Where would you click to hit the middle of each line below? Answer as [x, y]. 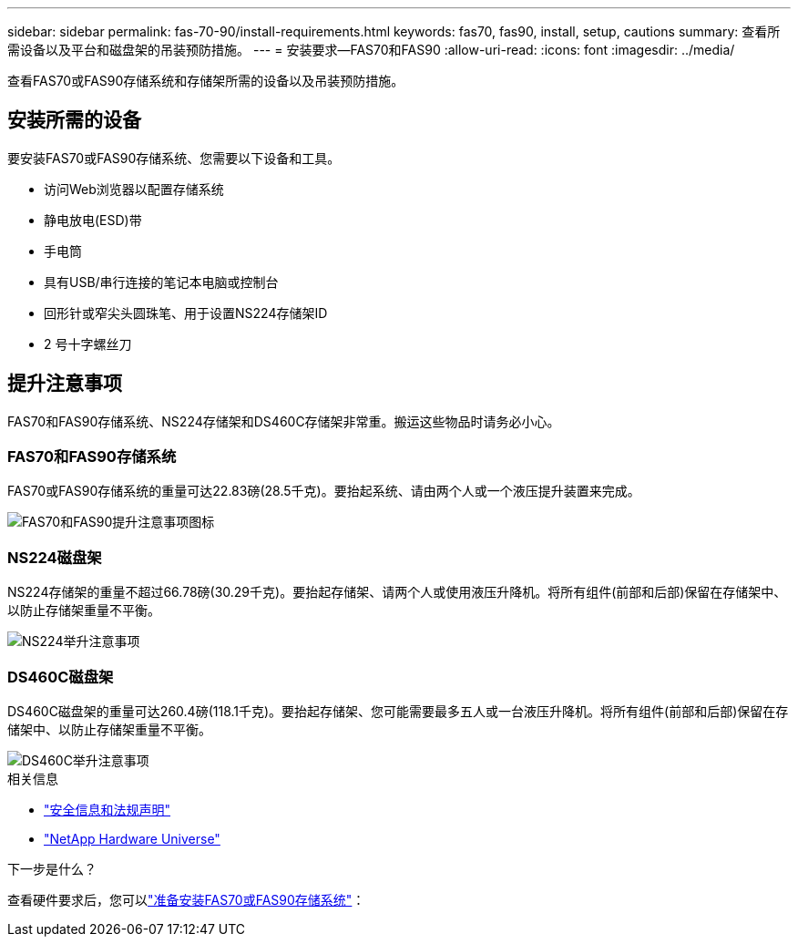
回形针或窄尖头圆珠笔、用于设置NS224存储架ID [186, 313]
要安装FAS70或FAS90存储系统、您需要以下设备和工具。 [174, 158]
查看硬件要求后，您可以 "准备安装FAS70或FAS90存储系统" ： [186, 899]
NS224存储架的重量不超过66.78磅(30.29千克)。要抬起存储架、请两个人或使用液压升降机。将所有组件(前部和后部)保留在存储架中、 [397, 592]
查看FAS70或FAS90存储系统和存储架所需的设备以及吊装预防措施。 [206, 81]
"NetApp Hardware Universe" [132, 838]
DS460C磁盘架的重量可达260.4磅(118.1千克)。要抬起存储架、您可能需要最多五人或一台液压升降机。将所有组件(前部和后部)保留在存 [398, 711]
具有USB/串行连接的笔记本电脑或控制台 [161, 282]
